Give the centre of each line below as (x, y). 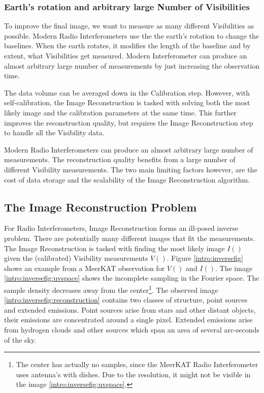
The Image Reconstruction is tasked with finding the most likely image (114, 248)
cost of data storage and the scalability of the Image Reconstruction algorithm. (127, 179)
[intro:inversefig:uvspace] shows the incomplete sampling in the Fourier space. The (132, 278)
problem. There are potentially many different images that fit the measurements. (130, 238)
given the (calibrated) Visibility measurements (76, 258)
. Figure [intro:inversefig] (205, 258)
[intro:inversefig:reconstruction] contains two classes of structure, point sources (126, 300)
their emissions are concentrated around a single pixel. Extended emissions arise (128, 320)
